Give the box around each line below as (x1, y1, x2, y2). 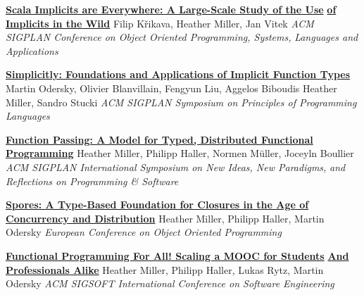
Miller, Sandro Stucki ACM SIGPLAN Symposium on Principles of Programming (6, 94, 357, 109)
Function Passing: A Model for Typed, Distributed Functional (6, 132, 313, 146)
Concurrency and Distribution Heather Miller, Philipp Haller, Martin (6, 211, 325, 225)
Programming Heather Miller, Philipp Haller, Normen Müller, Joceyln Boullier (6, 146, 354, 161)
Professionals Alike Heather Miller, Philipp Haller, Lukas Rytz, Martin (6, 262, 324, 277)
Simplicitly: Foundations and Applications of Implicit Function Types (6, 67, 351, 82)
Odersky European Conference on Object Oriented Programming (6, 225, 282, 239)
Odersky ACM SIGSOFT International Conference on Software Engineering (6, 276, 334, 291)
